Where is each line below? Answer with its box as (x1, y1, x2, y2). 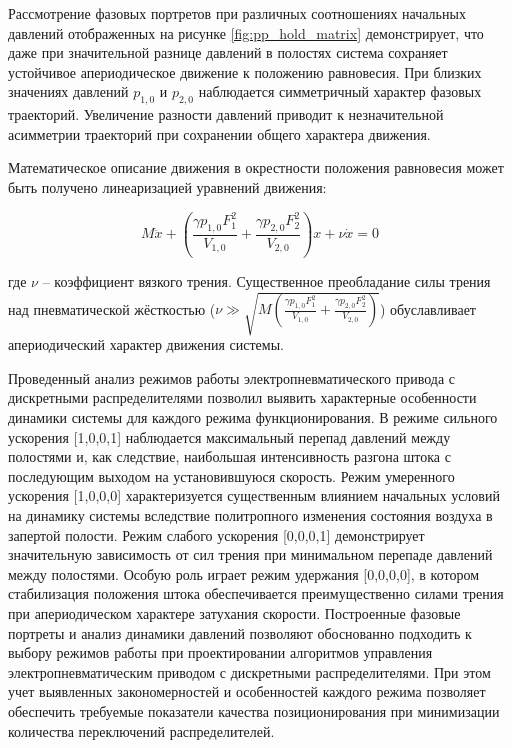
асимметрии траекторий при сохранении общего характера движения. (8, 123, 431, 144)
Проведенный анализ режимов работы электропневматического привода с (8, 367, 456, 388)
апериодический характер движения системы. (8, 334, 284, 355)
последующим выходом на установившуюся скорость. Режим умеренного (8, 465, 455, 486)
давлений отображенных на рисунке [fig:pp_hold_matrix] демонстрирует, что (8, 22, 484, 43)
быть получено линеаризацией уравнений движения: (8, 176, 327, 197)
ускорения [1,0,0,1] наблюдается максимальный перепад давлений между (8, 426, 451, 447)
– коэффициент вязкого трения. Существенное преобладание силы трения (42, 271, 491, 292)
